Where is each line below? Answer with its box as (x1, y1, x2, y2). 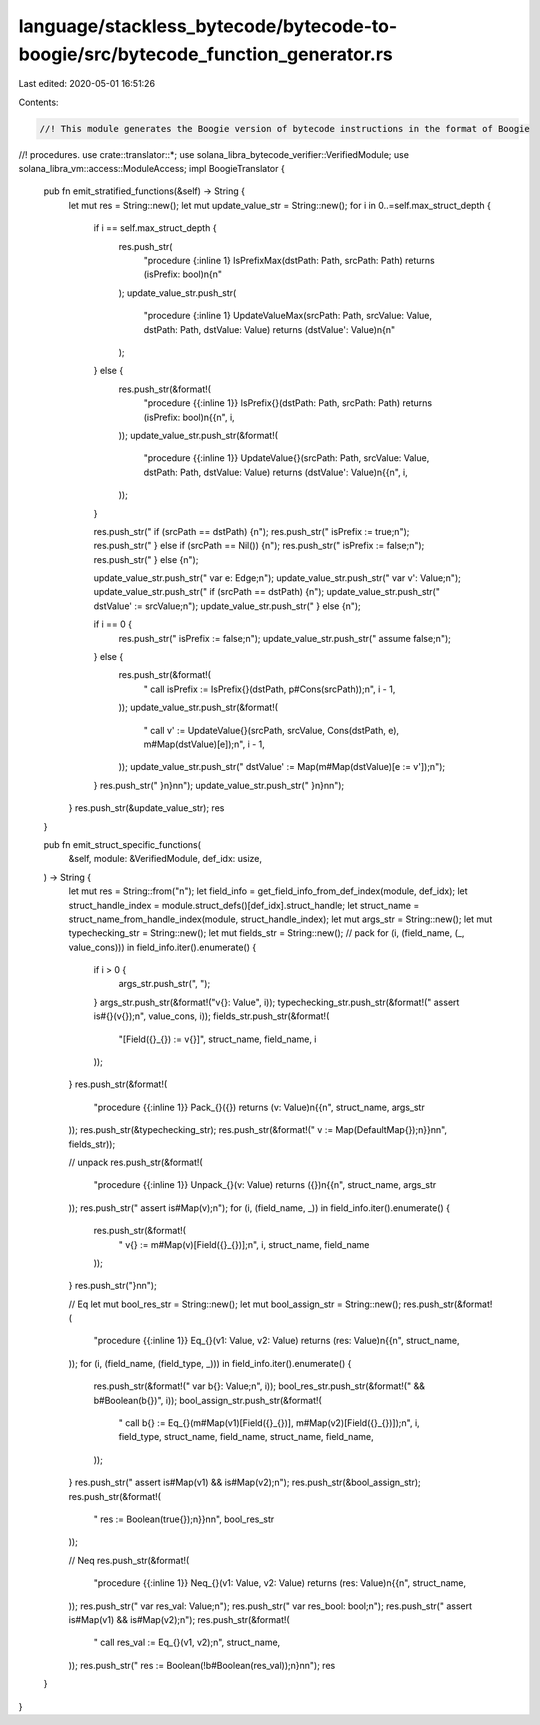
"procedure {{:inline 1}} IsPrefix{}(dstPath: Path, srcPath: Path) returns (143, 397, 433, 409)
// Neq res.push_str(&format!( (68, 1554, 190, 1566)
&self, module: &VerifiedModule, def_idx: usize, (68, 853, 263, 865)
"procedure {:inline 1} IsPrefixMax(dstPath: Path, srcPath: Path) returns (143, 255, 435, 267)
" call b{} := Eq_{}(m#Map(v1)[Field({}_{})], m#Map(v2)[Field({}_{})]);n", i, (118, 1417, 420, 1429)
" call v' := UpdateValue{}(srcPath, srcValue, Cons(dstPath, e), (143, 724, 400, 736)
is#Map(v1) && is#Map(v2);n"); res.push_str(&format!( (68, 1613, 290, 1625)
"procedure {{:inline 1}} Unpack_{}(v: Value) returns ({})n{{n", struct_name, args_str (93, 1179, 437, 1191)
